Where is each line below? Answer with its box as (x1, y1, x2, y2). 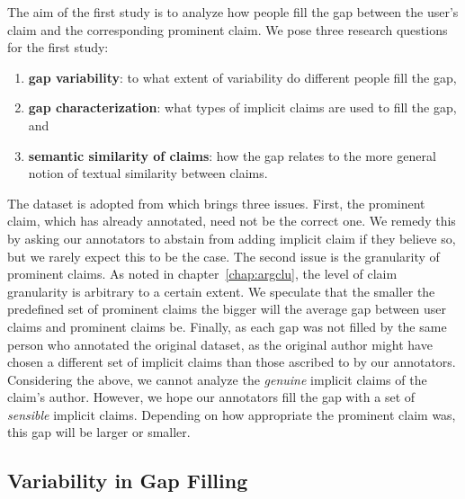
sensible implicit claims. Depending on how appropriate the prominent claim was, (7, 405, 456, 423)
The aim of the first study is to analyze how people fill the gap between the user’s (7, 3, 459, 21)
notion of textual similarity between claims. (28, 164, 268, 183)
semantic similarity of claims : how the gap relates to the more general (28, 146, 436, 165)
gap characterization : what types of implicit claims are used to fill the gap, (28, 98, 457, 117)
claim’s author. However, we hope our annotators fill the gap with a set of (7, 388, 416, 406)
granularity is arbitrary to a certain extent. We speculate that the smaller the (7, 281, 435, 300)
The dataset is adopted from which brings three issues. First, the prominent (7, 193, 425, 212)
